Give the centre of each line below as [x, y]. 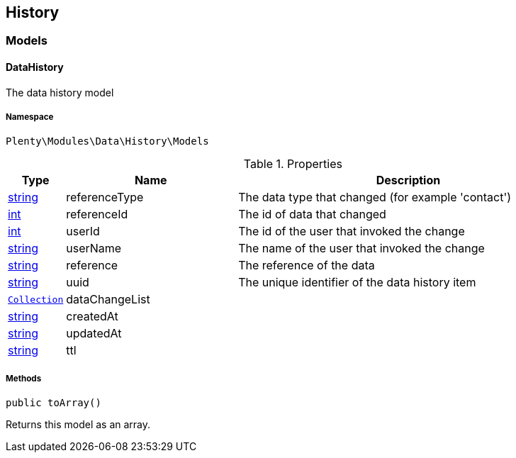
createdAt [92, 317]
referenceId [97, 214]
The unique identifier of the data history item [357, 283]
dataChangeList [108, 300]
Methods [24, 378]
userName [94, 248]
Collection [36, 299]
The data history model [60, 92]
